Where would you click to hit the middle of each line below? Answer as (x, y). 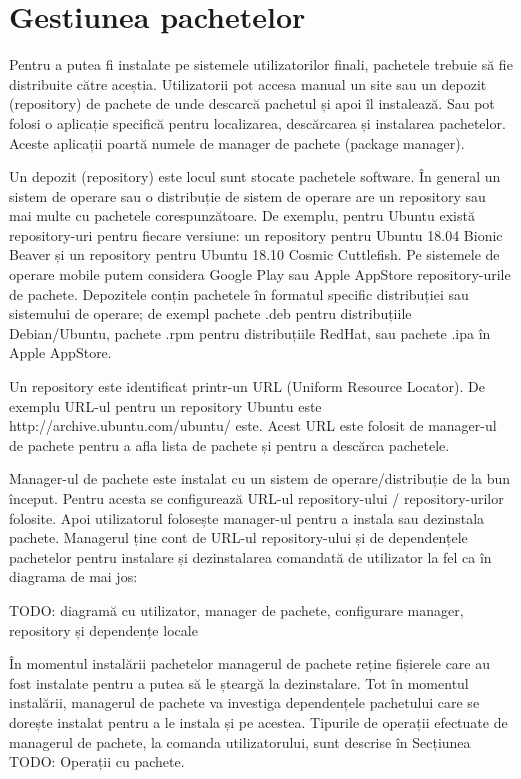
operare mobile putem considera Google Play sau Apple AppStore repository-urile (260, 274)
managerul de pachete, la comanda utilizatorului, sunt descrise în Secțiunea (240, 741)
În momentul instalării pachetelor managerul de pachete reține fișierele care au (250, 663)
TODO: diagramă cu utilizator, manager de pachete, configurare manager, (236, 609)
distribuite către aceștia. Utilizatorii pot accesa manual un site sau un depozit (248, 83)
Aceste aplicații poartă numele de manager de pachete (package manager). (237, 142)
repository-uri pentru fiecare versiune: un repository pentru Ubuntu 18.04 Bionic (256, 234)
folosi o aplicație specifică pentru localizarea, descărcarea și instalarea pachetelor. (257, 122)
